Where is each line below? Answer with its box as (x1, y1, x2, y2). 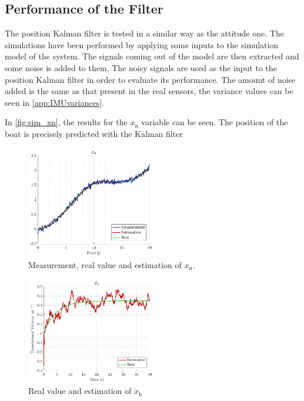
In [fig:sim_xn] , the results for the (5, 116, 128, 128)
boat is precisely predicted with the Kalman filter (5, 127, 183, 139)
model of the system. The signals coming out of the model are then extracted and (5, 50, 299, 62)
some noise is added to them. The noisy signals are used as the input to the (5, 61, 277, 73)
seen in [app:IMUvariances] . (5, 96, 104, 108)
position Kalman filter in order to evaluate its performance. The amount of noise (5, 73, 296, 85)
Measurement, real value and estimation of (28, 258, 182, 270)
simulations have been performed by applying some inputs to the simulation (5, 38, 279, 51)
